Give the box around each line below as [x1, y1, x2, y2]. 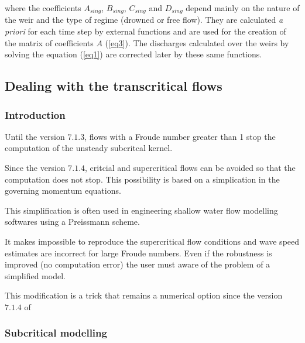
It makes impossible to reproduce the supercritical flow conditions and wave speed [5, 235, 300, 247]
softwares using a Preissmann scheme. [5, 215, 140, 228]
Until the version [5, 130, 65, 142]
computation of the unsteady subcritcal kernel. [5, 142, 173, 154]
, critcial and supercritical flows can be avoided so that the [85, 162, 296, 174]
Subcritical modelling [5, 325, 107, 340]
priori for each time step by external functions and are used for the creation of [5, 25, 286, 37]
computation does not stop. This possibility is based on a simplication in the [5, 173, 280, 185]
